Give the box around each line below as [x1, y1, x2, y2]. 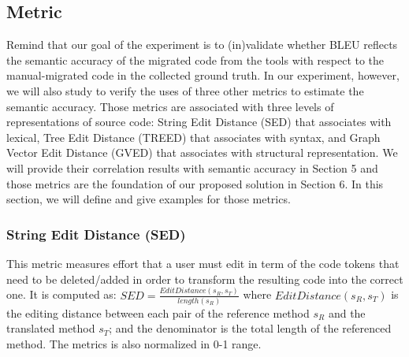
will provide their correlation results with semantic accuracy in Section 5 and [6, 159, 378, 176]
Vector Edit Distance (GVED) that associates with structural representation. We [6, 144, 398, 161]
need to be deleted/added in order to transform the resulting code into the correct [6, 270, 403, 287]
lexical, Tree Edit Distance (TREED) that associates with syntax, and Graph [6, 128, 381, 145]
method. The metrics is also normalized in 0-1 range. [6, 336, 262, 352]
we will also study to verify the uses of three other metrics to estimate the [6, 82, 364, 99]
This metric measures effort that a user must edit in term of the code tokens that [6, 255, 400, 271]
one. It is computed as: [6, 286, 117, 303]
